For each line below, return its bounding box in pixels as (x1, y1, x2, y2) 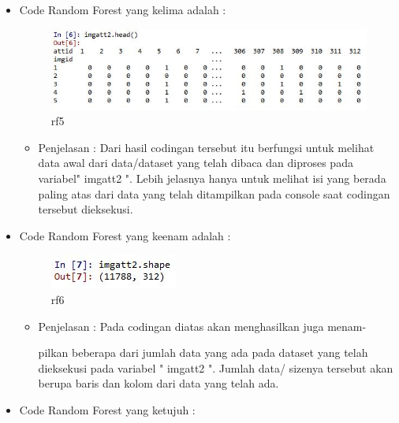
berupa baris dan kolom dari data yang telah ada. (38, 375, 279, 391)
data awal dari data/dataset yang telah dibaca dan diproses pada (38, 154, 353, 171)
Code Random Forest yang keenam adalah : (19, 227, 231, 243)
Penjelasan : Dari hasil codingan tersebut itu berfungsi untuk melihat (38, 139, 375, 155)
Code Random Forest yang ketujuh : (19, 401, 196, 417)
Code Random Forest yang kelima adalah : (19, 2, 226, 17)
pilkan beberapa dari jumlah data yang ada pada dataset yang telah (38, 344, 368, 361)
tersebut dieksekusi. (38, 201, 133, 217)
